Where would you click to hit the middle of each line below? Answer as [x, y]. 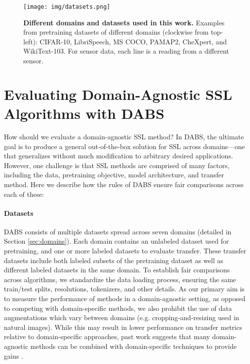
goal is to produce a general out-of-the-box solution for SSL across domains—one [125, 146]
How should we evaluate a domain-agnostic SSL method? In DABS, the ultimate [124, 136]
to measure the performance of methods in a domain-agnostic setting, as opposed [125, 298]
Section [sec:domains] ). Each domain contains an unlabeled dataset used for [117, 241]
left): [31, 41]
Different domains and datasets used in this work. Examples [124, 22]
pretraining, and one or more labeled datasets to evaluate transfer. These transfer [125, 251]
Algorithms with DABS [84, 113]
